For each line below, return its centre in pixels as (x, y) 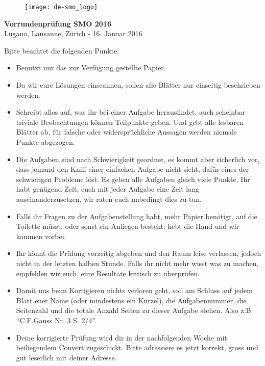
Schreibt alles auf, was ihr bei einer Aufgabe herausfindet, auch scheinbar (130, 112)
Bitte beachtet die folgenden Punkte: (62, 50)
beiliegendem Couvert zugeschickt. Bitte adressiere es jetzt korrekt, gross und (137, 347)
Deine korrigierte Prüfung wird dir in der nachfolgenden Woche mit (122, 337)
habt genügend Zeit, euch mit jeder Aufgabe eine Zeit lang (107, 189)
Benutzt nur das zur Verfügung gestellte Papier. (91, 68)
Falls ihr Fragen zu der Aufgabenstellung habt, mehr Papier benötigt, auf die (137, 216)
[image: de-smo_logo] (61, 7)
